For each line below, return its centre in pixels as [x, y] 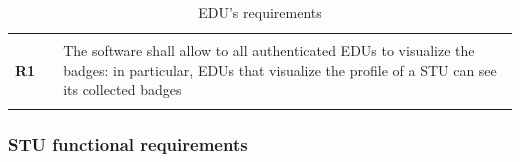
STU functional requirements [128, 143]
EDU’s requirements [260, 12]
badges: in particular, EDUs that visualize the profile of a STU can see [280, 69]
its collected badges [122, 89]
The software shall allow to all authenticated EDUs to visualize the [269, 50]
